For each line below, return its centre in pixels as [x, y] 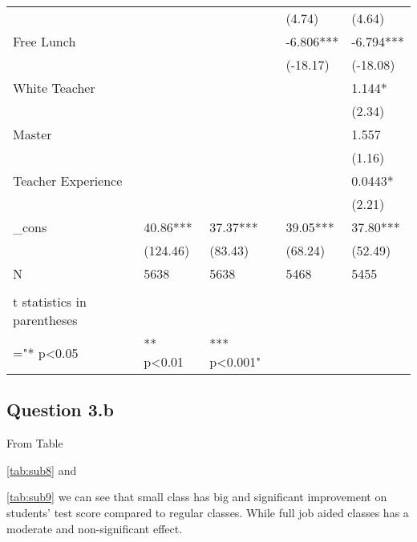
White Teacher [54, 88]
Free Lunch [45, 41]
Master [32, 134]
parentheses [45, 320]
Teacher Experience [68, 181]
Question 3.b [60, 410]
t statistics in [50, 301]
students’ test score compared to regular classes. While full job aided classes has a [208, 512]
